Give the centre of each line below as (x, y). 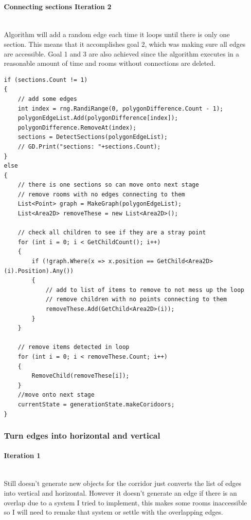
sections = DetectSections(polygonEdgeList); (93, 137)
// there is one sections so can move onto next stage (108, 185)
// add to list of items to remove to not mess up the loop (145, 290)
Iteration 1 (22, 455)
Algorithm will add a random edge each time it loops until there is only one (117, 34)
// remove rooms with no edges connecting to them (101, 194)
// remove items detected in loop (73, 347)
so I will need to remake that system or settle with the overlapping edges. (114, 512)
